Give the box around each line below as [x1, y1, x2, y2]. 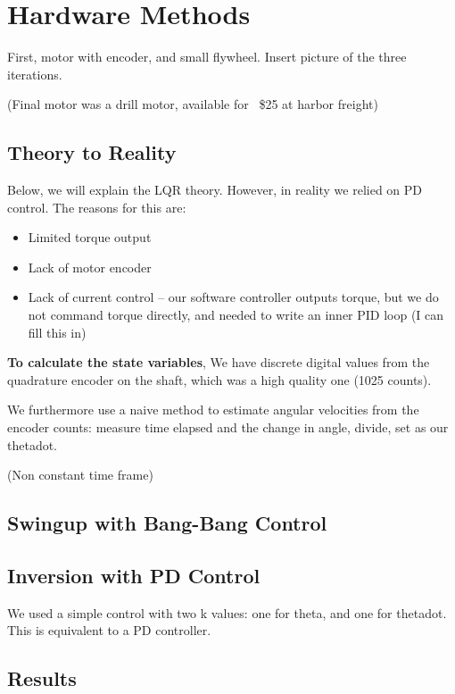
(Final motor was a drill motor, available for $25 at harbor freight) [7, 95, 378, 113]
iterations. [7, 64, 62, 83]
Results [7, 665, 77, 692]
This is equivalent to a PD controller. [7, 621, 211, 640]
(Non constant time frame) [7, 465, 153, 484]
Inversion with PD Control [7, 562, 261, 589]
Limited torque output [28, 228, 152, 247]
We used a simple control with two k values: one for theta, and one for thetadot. [7, 603, 447, 622]
